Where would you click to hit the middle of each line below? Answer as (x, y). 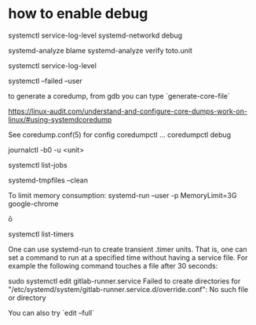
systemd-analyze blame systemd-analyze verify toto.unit (100, 50)
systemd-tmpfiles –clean (48, 180)
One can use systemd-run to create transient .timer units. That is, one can (128, 249)
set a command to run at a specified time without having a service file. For (128, 257)
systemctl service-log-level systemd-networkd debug (95, 35)
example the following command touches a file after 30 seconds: (113, 265)
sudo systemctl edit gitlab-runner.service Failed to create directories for (124, 281)
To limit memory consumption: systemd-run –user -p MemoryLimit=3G (123, 195)
